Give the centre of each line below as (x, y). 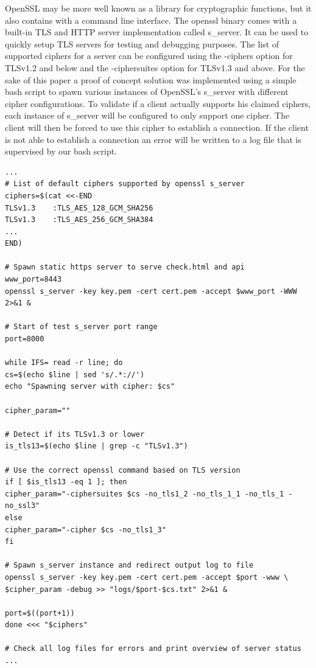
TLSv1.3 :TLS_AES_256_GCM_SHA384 (79, 220)
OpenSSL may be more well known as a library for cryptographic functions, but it (158, 8)
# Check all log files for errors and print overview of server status (153, 649)
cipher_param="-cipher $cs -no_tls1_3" (86, 530)
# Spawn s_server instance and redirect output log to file (129, 565)
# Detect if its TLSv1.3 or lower (75, 434)
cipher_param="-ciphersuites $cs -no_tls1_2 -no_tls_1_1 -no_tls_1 (145, 494)
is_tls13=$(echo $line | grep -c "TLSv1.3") (97, 446)
